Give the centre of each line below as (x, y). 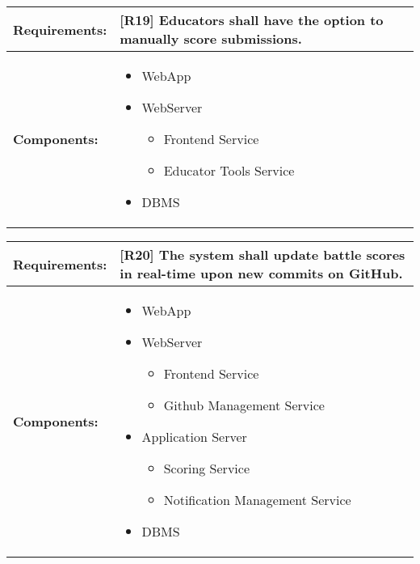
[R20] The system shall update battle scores (262, 254)
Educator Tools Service (229, 170)
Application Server (194, 437)
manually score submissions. (211, 38)
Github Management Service (244, 405)
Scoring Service (206, 468)
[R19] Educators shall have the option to (252, 20)
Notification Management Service (257, 500)
